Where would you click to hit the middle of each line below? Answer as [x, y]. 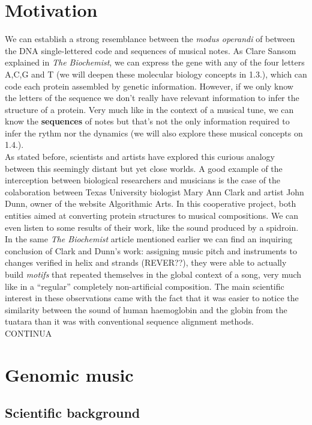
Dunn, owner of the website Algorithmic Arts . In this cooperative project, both [151, 203]
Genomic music [69, 374]
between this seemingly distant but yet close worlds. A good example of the [144, 168]
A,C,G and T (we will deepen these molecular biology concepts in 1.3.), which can [156, 74]
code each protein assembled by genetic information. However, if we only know [149, 86]
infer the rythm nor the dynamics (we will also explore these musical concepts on [154, 133]
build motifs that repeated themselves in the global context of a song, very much [153, 274]
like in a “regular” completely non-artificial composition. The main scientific [145, 286]
